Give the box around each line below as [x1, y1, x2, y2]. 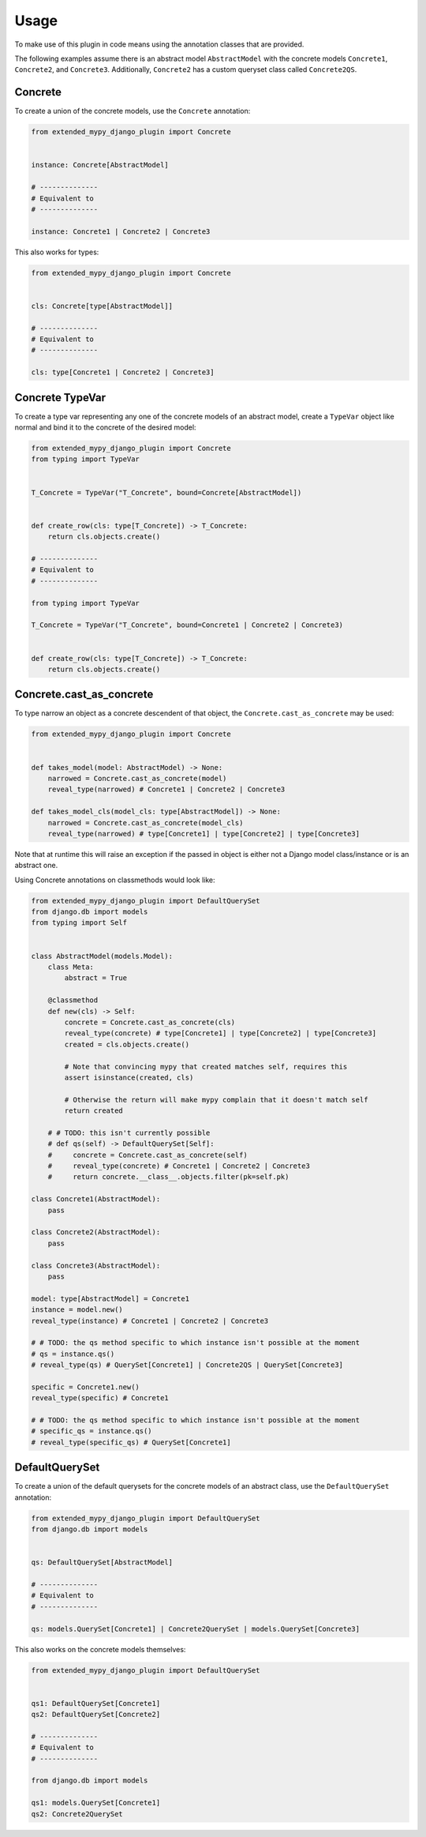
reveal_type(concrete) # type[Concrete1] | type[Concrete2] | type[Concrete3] [64, 1029, 377, 1038]
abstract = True [64, 974, 128, 982]
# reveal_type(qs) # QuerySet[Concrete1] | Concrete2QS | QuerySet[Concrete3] [31, 1361, 343, 1369]
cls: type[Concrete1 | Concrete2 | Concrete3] [31, 368, 215, 377]
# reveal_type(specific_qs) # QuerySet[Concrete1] [31, 1437, 232, 1447]
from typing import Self [31, 918, 128, 927]
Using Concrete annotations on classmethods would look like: [14, 875, 216, 885]
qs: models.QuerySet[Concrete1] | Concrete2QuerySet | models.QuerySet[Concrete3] [31, 1624, 361, 1633]
